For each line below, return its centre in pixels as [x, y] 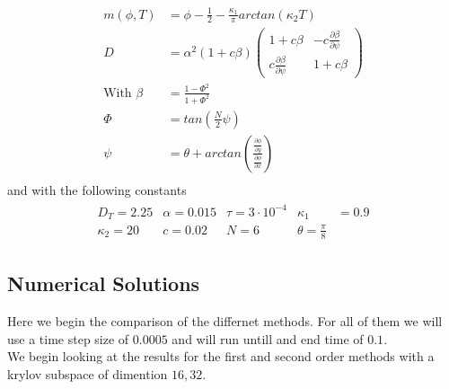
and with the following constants [97, 189]
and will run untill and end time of [268, 338]
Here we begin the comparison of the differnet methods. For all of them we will [225, 321]
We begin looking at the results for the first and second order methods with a [221, 356]
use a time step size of [68, 338]
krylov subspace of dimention [88, 373]
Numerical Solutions [104, 283]
